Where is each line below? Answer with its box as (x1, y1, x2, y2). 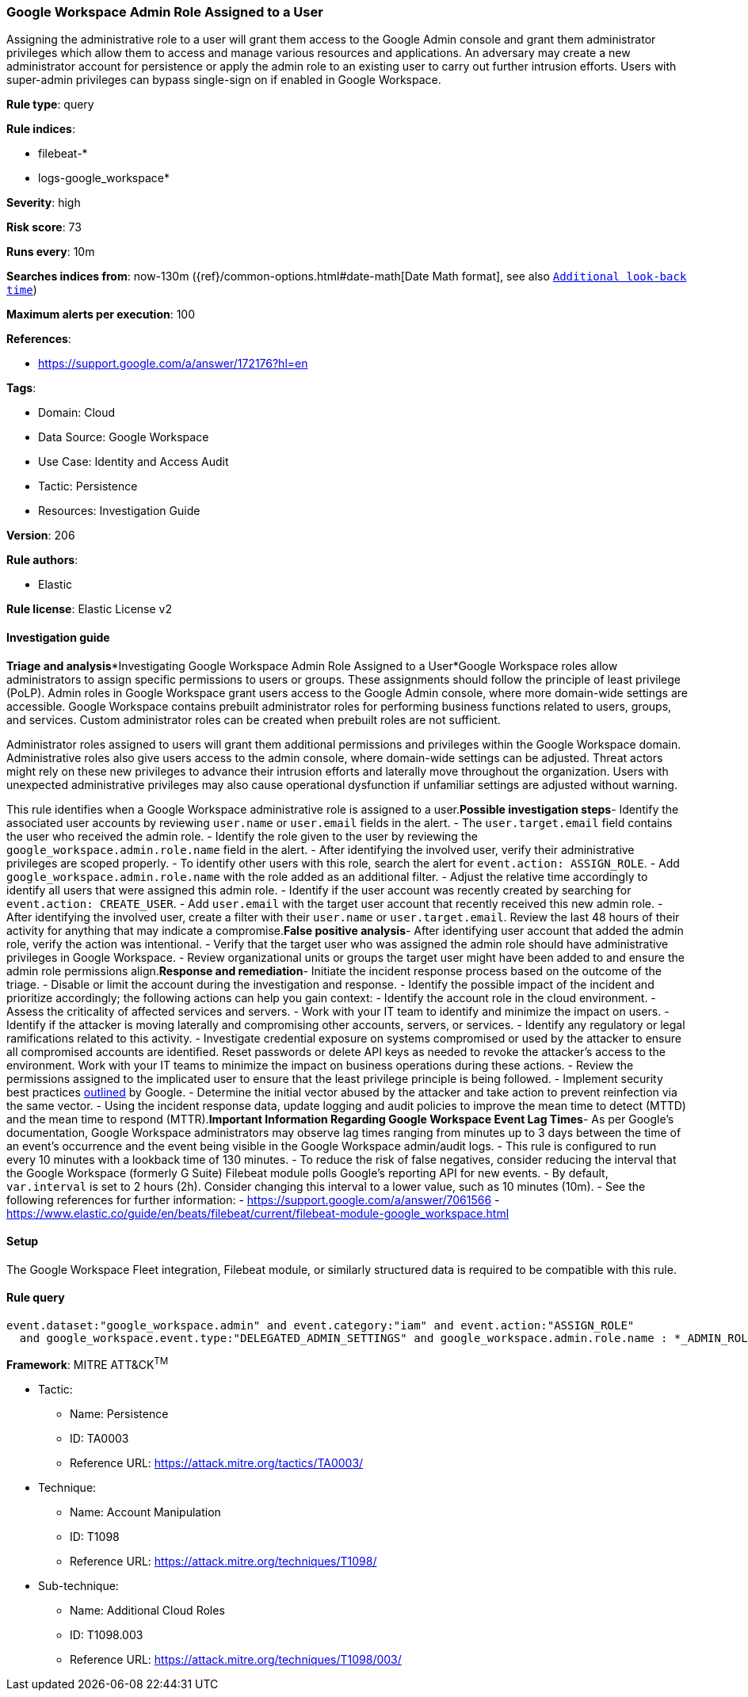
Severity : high (6, 196, 81, 210)
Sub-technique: (38, 1578, 119, 1592)
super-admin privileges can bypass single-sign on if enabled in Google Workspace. (6, 73, 441, 87)
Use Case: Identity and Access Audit (38, 455, 229, 469)
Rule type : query (6, 97, 94, 112)
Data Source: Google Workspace (38, 430, 209, 444)
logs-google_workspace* (38, 171, 170, 185)
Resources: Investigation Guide (38, 504, 200, 518)
